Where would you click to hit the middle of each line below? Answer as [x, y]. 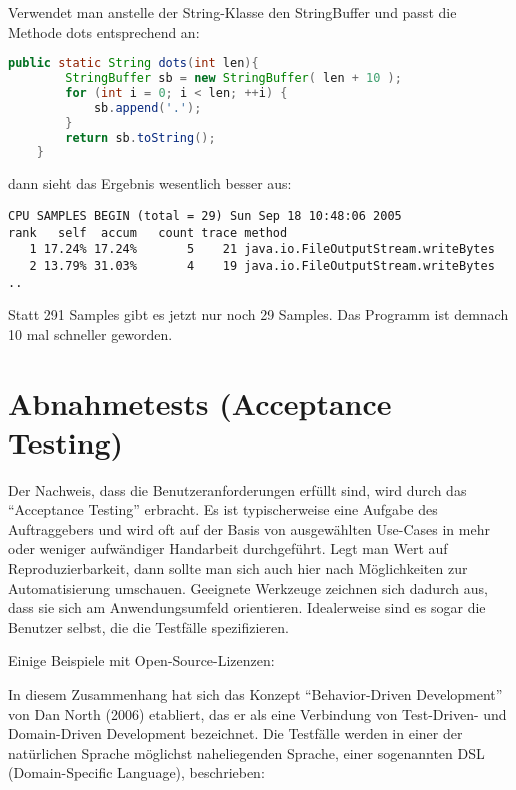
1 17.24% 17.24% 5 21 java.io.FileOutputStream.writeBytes [262, 249]
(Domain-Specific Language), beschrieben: [136, 772]
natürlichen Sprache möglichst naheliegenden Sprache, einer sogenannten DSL [246, 752]
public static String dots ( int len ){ [133, 63]
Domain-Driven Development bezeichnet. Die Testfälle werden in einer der [235, 733]
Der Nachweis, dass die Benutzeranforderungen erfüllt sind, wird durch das [237, 489]
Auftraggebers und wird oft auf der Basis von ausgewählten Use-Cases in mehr [249, 528]
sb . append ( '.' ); [147, 107]
